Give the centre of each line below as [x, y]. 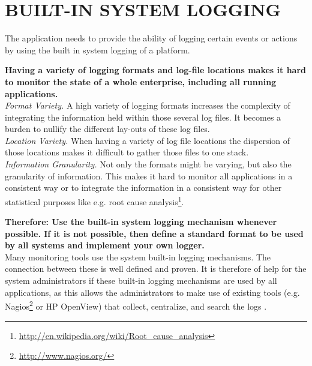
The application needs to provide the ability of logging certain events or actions [151, 38]
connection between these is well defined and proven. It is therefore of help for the [156, 268]
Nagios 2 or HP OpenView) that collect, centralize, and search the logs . [136, 305]
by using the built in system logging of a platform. [97, 49]
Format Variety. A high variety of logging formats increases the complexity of [148, 105]
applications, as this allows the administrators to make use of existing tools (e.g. [152, 292]
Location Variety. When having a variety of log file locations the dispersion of [148, 140]
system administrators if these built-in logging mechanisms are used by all [141, 280]
